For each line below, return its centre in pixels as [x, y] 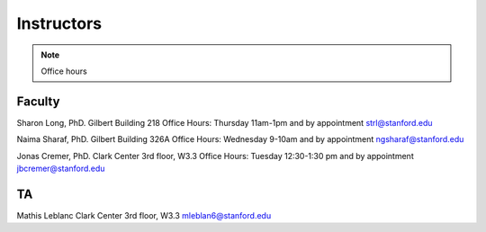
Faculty [38, 101]
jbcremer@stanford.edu [61, 169]
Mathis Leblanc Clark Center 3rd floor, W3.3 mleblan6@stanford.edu [144, 215]
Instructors [59, 23]
